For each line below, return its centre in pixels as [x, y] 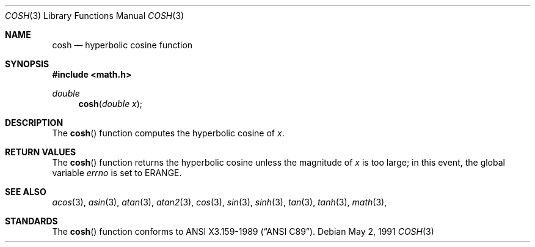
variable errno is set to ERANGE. [117, 173]
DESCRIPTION [34, 123]
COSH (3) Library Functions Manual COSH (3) [95, 16]
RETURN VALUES [41, 152]
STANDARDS [31, 221]
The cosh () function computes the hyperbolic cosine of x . [168, 133]
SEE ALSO [26, 192]
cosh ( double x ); [111, 104]
